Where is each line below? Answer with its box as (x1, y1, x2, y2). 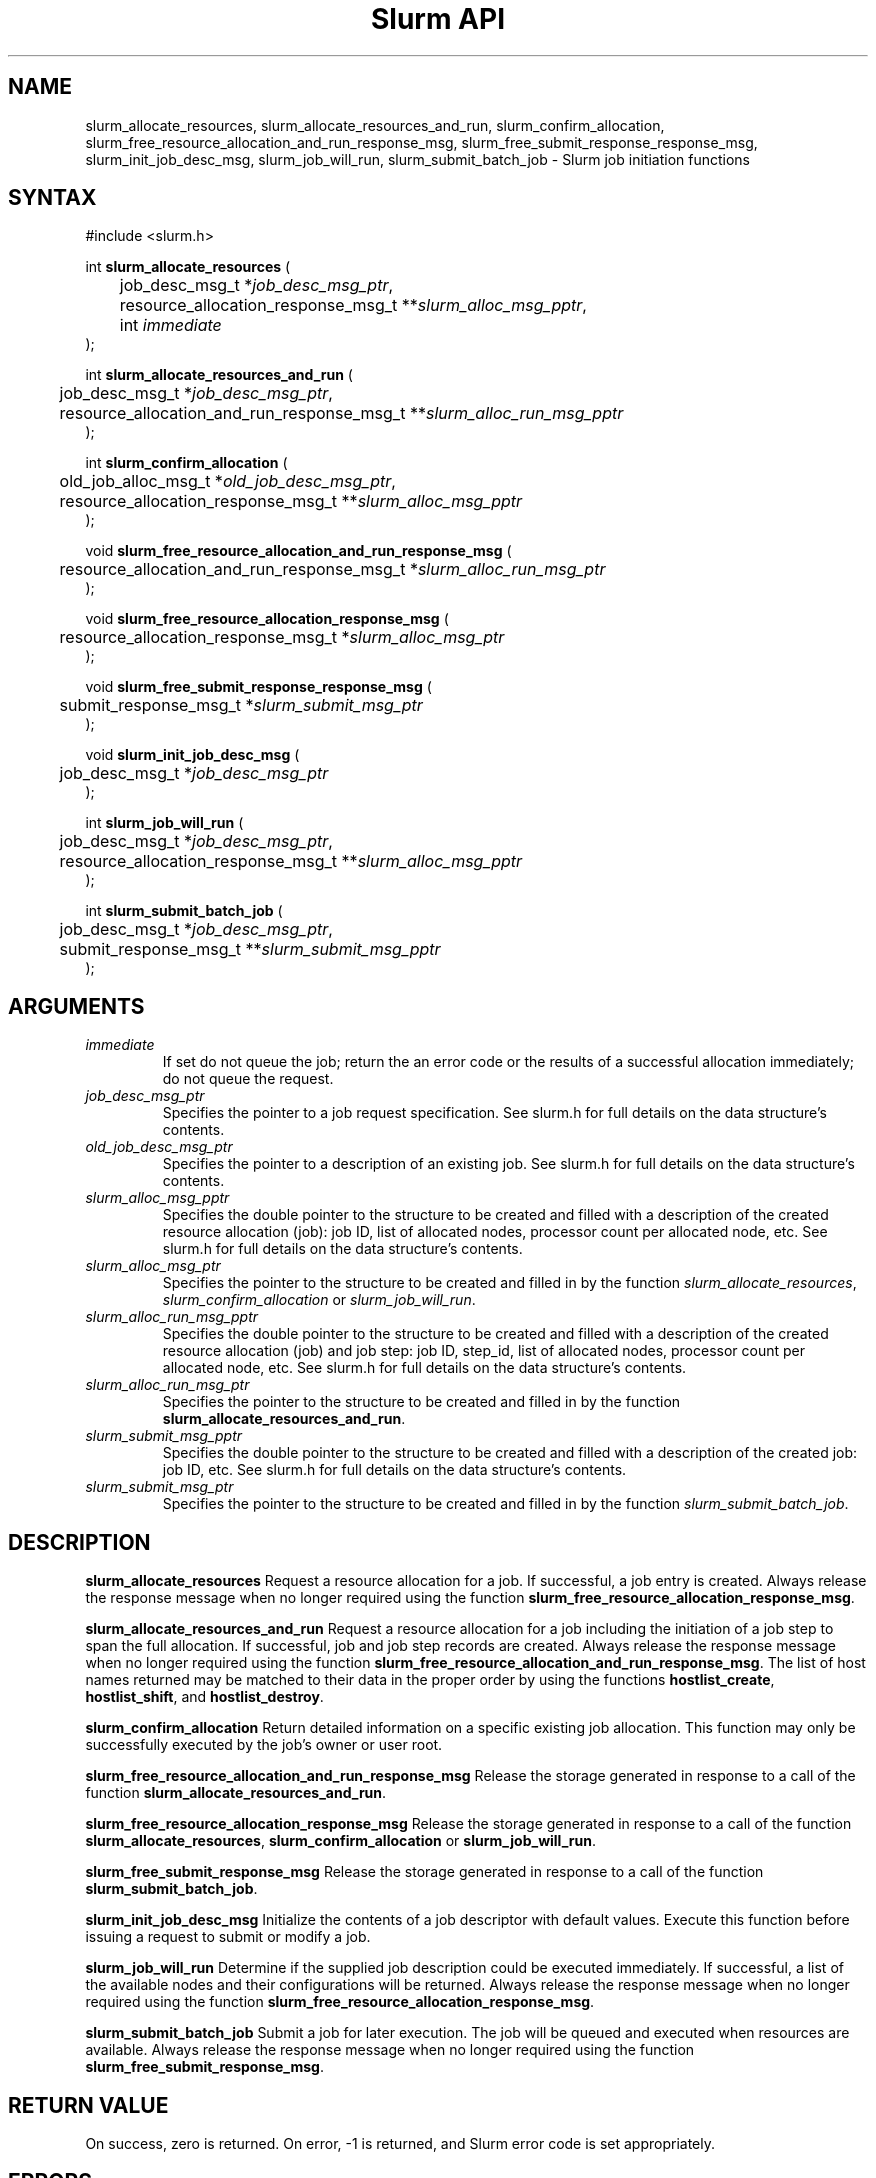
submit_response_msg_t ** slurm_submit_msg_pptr (59, 939, 441, 960)
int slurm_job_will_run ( (85, 814, 244, 832)
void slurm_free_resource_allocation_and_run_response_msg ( (85, 542, 512, 560)
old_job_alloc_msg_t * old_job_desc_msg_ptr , (59, 471, 396, 492)
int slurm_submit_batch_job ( (85, 902, 283, 920)
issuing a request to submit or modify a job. (85, 1928, 371, 1946)
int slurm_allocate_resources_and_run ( (85, 366, 353, 384)
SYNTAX (8, 185, 97, 211)
